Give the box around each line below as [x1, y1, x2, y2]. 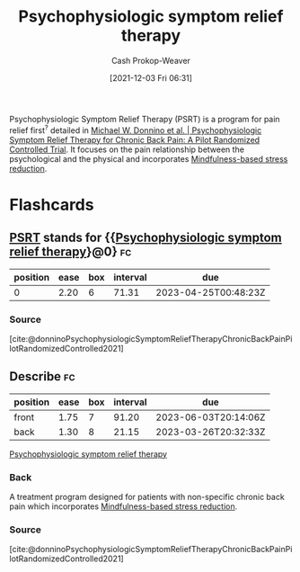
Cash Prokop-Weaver [110, 55, 191, 66]
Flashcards [9, 194, 94, 215]
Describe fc [9, 369, 75, 384]
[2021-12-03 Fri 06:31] [109, 72, 193, 83]
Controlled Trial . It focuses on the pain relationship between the [9, 144, 245, 155]
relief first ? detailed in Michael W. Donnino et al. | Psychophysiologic [9, 123, 262, 136]
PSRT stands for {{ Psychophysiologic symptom [9, 230, 282, 246]
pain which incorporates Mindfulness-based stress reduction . [9, 501, 238, 512]
